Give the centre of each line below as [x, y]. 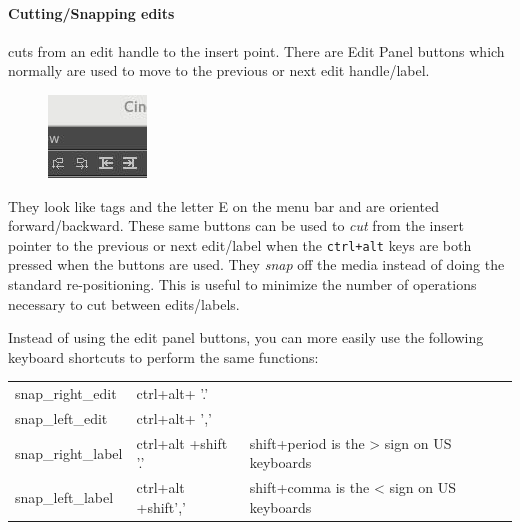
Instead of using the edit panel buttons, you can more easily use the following [246, 337]
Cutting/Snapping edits [91, 12]
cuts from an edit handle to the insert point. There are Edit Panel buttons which [256, 50]
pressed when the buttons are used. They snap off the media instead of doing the [256, 264]
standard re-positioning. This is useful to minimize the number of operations [242, 284]
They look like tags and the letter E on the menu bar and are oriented [223, 205]
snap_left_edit [61, 417]
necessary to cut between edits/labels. [124, 303]
